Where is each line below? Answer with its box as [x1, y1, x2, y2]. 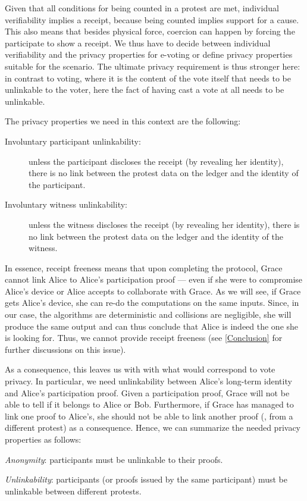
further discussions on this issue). [5, 343, 126, 355]
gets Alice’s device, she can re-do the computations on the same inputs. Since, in [5, 296, 299, 309]
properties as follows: [5, 433, 82, 445]
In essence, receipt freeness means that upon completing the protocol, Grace [5, 261, 283, 274]
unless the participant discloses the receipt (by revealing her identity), [29, 155, 284, 167]
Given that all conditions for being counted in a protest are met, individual [5, 2, 279, 14]
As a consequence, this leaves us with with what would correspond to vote [5, 363, 275, 375]
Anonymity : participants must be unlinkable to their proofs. [5, 453, 223, 465]
